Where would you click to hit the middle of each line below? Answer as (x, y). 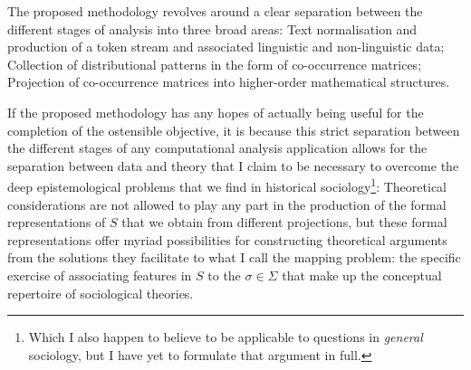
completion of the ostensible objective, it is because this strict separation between (234, 130)
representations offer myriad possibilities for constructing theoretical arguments (227, 239)
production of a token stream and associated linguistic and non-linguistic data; (226, 47)
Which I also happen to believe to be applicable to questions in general (226, 337)
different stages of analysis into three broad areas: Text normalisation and (212, 28)
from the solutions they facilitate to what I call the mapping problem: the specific (234, 257)
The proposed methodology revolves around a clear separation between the (215, 11)
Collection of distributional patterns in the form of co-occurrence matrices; (215, 64)
